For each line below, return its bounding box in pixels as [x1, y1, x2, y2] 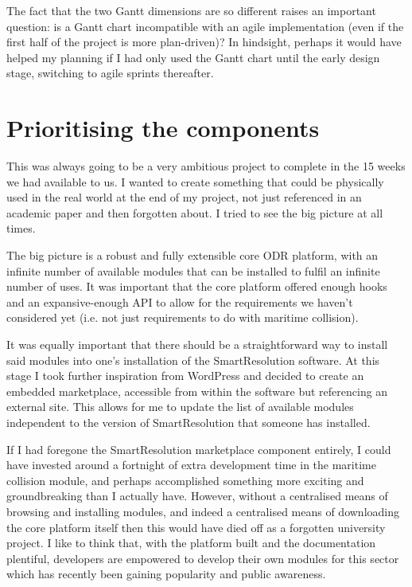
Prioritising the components [6, 112, 320, 144]
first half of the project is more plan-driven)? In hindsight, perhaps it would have [6, 33, 402, 50]
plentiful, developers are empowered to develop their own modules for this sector [6, 550, 399, 566]
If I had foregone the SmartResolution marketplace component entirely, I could [6, 440, 391, 457]
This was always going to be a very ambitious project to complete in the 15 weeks [6, 158, 406, 174]
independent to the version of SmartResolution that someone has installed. [6, 414, 371, 430]
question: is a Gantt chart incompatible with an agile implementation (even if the [6, 18, 404, 34]
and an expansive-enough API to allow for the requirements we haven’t [6, 293, 353, 310]
